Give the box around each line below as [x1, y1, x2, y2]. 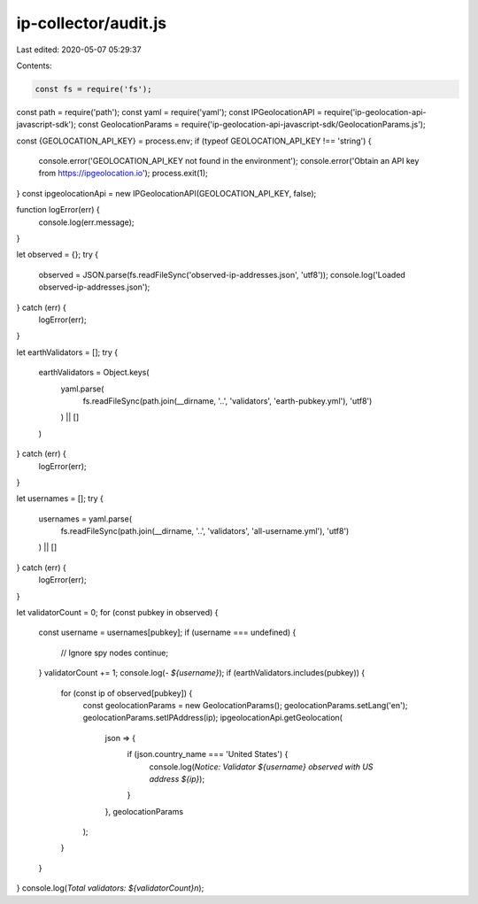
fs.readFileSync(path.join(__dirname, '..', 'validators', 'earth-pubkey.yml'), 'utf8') [82, 395, 373, 406]
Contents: [16, 60, 52, 71]
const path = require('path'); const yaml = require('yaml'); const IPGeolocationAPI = [16, 106, 322, 117]
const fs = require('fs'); [35, 84, 152, 94]
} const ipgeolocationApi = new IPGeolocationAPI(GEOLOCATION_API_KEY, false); [16, 188, 317, 198]
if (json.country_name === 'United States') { [127, 749, 289, 760]
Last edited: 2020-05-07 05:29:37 [16, 44, 142, 55]
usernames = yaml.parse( [38, 514, 133, 524]
